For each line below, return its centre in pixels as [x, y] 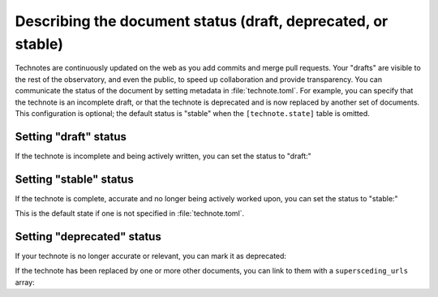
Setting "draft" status [71, 137]
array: [25, 282]
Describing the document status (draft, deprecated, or [202, 21]
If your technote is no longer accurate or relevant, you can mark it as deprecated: [151, 256]
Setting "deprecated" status [88, 237]
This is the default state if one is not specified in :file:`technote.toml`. [130, 213]
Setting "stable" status [74, 179]
